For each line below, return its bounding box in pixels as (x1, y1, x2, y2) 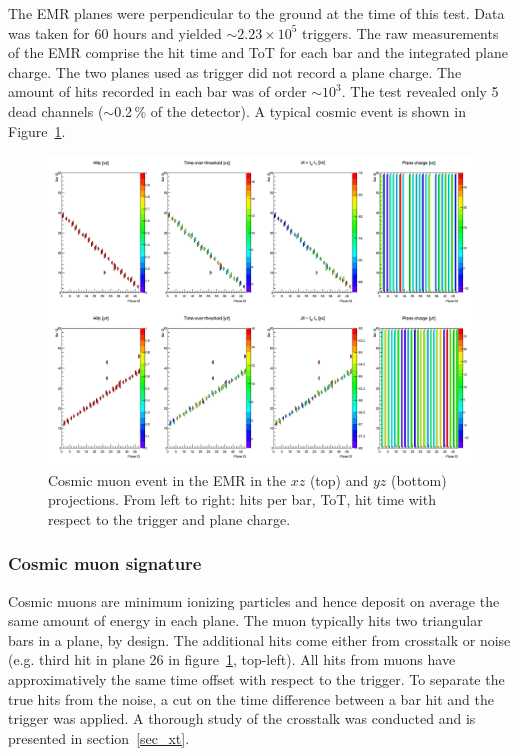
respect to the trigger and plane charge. (48, 508, 291, 529)
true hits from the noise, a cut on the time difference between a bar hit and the (8, 688, 494, 709)
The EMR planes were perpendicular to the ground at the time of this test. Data (8, 3, 505, 23)
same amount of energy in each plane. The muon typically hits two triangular (8, 610, 483, 631)
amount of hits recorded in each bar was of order (8, 81, 307, 102)
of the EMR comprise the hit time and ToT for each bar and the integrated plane (8, 42, 508, 63)
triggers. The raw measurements (302, 22, 499, 43)
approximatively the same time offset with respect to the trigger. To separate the (8, 669, 505, 690)
